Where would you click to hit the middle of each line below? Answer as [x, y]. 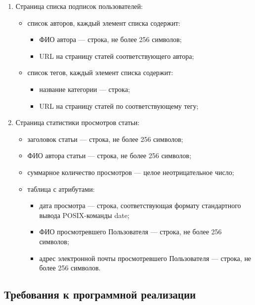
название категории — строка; [85, 89]
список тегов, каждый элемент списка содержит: [100, 72]
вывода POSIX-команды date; [84, 215]
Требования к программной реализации [100, 294]
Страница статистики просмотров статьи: [78, 122]
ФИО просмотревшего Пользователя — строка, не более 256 [130, 232]
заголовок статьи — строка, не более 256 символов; [105, 139]
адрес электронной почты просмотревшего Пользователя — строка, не [145, 258]
